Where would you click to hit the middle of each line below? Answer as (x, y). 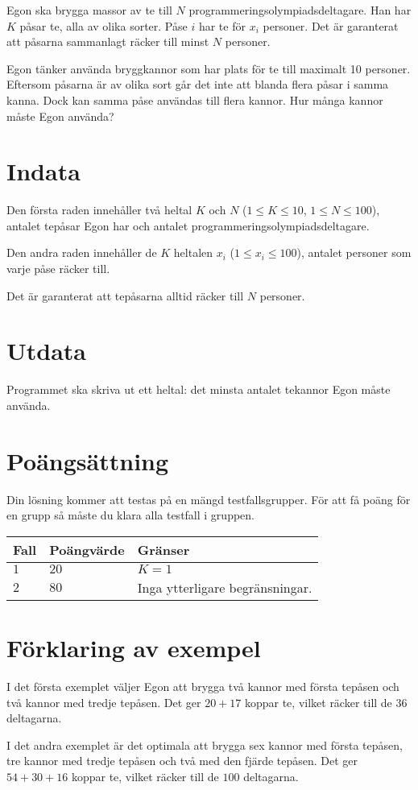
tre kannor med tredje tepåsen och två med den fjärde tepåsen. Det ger (182, 761)
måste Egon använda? (60, 116)
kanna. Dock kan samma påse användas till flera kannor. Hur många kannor (195, 99)
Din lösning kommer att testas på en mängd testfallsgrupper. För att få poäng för (209, 499)
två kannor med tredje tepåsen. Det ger (104, 702)
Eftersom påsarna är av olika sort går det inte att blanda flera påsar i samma (198, 84)
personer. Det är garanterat (331, 25)
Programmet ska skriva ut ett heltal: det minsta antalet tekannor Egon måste (199, 389)
